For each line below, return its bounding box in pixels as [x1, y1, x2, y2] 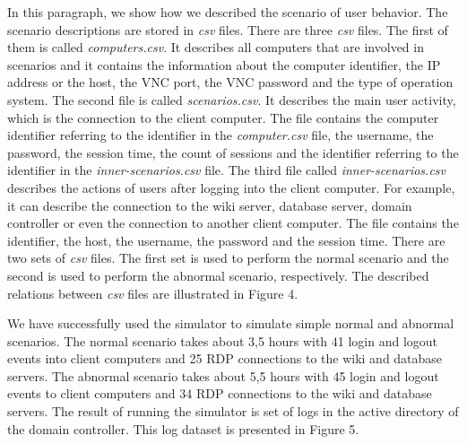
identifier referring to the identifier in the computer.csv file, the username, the [7, 126, 434, 144]
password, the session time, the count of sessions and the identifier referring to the [7, 143, 459, 161]
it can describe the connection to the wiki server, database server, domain [7, 196, 412, 214]
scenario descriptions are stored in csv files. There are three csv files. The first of [7, 20, 448, 39]
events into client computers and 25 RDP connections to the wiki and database [7, 349, 443, 368]
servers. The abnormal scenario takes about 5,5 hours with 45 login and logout [7, 366, 439, 385]
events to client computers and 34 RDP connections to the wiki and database [7, 384, 432, 403]
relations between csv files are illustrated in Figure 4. [7, 283, 298, 302]
